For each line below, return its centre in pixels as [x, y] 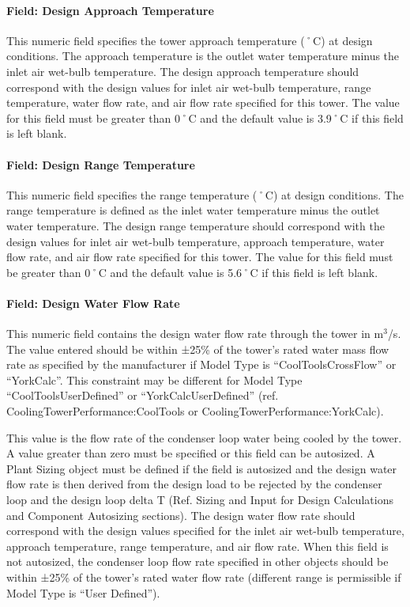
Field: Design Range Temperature [101, 164]
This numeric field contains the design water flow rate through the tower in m [195, 334]
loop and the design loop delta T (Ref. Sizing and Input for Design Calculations [200, 500]
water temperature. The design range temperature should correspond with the [196, 225]
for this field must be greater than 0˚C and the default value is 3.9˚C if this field [205, 118]
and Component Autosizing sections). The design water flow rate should [181, 515]
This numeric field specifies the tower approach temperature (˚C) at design [190, 40]
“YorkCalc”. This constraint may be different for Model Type [154, 379]
